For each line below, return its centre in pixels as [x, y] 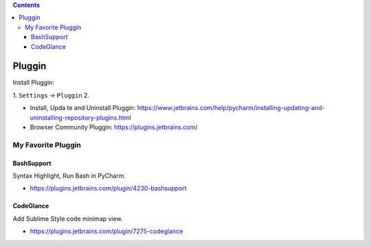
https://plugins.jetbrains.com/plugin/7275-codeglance [106, 231]
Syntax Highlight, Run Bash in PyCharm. [69, 175]
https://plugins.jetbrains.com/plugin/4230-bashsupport [108, 189]
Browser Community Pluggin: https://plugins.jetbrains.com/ [114, 127]
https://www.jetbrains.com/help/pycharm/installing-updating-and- [231, 108]
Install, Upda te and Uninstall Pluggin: [83, 108]
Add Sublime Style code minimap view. [68, 218]
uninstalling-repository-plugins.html [81, 118]
